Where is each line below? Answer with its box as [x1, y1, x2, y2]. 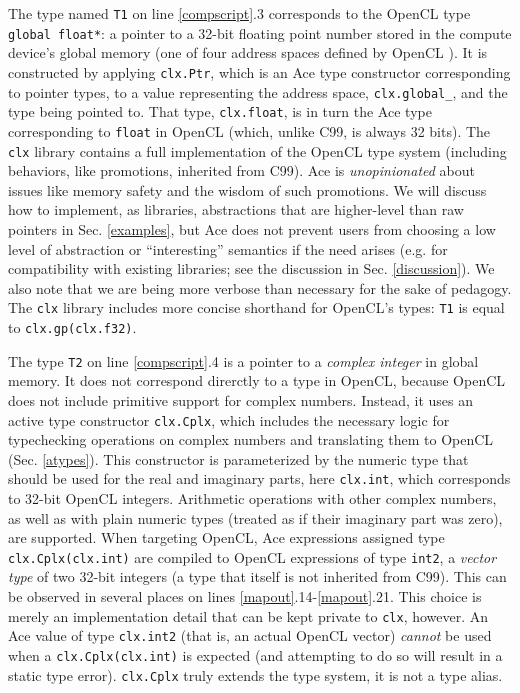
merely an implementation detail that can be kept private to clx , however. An [8, 605, 489, 626]
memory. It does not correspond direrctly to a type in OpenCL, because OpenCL [8, 370, 506, 391]
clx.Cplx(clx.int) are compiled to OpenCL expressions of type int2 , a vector [8, 546, 497, 567]
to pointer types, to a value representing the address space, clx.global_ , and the [8, 81, 508, 102]
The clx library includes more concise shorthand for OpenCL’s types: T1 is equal [8, 297, 505, 318]
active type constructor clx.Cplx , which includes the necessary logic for [8, 409, 450, 430]
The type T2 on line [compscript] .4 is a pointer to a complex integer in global [8, 350, 479, 371]
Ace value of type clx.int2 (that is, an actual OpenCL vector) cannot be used [8, 625, 492, 646]
